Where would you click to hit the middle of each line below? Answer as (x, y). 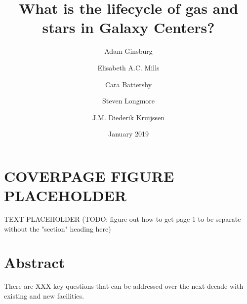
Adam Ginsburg (128, 51)
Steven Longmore (128, 101)
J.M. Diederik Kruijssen (128, 117)
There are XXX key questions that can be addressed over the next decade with (124, 286)
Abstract (35, 262)
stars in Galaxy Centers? (128, 27)
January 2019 (128, 134)
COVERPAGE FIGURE (89, 176)
